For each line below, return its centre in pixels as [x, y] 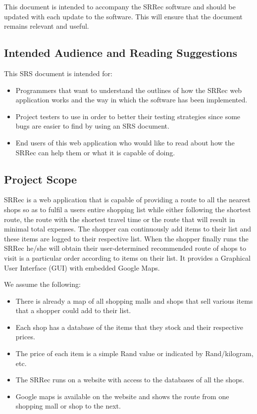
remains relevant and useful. [47, 26]
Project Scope [41, 179]
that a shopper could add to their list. [73, 310]
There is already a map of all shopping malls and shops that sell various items [134, 300]
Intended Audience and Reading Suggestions [121, 53]
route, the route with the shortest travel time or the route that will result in [120, 219]
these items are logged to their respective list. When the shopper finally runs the [126, 238]
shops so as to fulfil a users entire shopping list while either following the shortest [128, 209]
